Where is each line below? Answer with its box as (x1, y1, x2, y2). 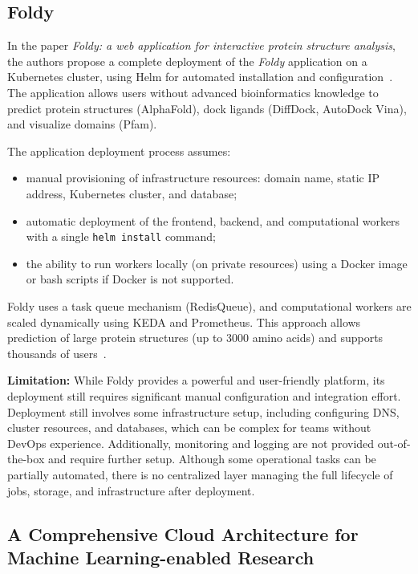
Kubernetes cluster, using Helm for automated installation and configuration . (7, 68, 393, 85)
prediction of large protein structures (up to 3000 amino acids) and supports (7, 329, 384, 346)
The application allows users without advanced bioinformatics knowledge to (7, 83, 379, 100)
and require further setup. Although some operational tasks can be (47, 450, 376, 467)
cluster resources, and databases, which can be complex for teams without (7, 419, 371, 436)
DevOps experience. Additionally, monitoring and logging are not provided (7, 434, 375, 451)
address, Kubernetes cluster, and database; (26, 185, 237, 202)
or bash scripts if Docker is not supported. (26, 271, 234, 287)
